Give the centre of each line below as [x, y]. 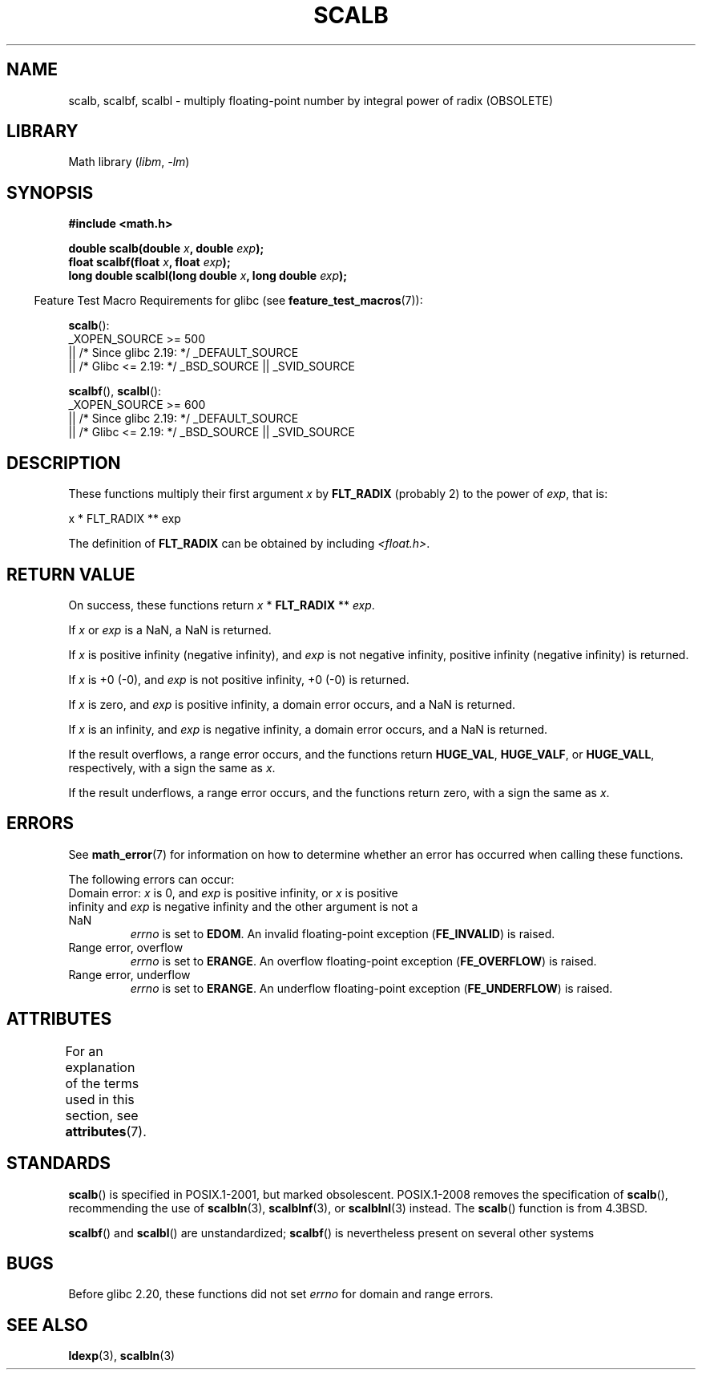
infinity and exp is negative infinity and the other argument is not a [243, 906]
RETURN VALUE [71, 574]
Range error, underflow [129, 974]
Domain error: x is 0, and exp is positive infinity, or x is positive [233, 892]
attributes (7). [106, 1131]
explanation [100, 1067]
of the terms [102, 1083]
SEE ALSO [47, 1325]
